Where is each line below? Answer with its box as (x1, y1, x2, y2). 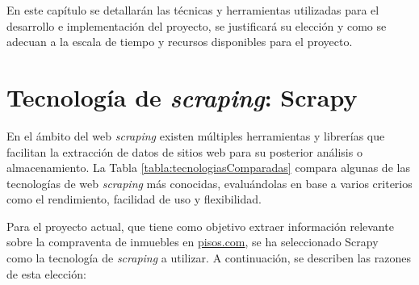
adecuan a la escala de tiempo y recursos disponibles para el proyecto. (6, 33, 353, 50)
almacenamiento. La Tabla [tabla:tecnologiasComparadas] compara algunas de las (6, 159, 410, 176)
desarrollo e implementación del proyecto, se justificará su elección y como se (6, 17, 387, 34)
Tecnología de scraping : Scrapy (6, 80, 358, 114)
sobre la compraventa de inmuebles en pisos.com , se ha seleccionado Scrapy (6, 233, 379, 250)
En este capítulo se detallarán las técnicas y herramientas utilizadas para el (6, 2, 379, 18)
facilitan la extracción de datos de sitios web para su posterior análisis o (6, 143, 362, 160)
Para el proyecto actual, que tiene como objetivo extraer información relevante (6, 217, 394, 234)
